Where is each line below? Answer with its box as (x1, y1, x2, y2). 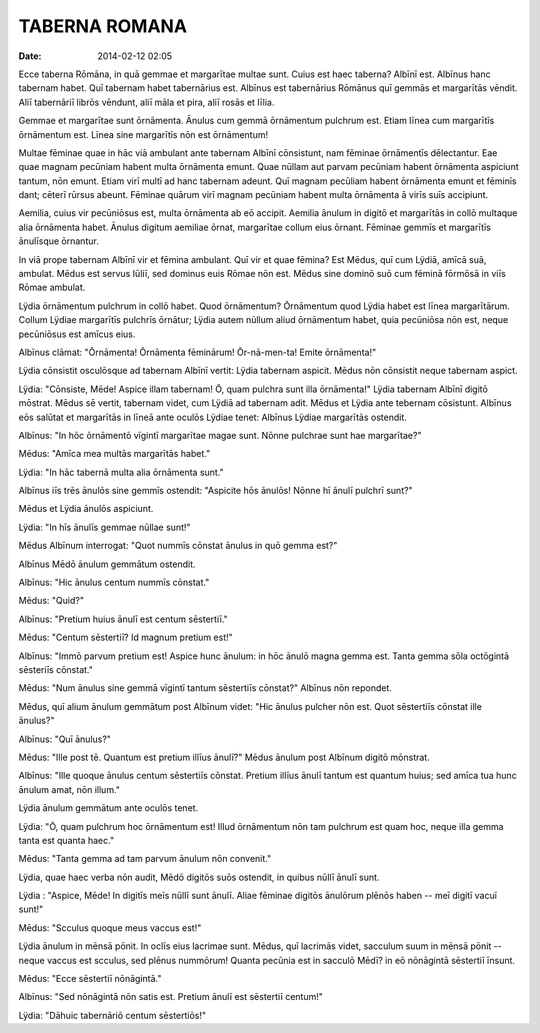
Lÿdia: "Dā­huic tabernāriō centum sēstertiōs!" (18, 1009, 207, 1021)
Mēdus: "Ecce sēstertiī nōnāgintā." (18, 973, 162, 985)
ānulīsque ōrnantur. (18, 235, 99, 247)
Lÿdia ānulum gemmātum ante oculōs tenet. (18, 802, 199, 814)
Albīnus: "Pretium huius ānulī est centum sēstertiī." (18, 613, 229, 625)
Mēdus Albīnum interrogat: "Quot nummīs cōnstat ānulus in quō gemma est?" (18, 540, 338, 552)
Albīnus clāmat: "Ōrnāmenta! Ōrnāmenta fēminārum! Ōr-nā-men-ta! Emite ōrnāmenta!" (18, 346, 377, 358)
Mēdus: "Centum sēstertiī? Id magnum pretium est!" (18, 631, 234, 644)
